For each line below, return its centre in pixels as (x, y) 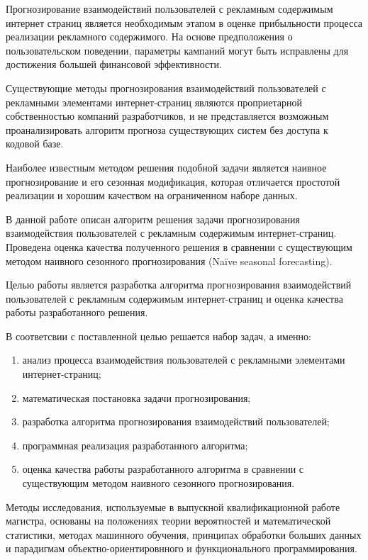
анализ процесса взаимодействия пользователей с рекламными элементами (184, 360)
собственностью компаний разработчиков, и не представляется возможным (167, 116)
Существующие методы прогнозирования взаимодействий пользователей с (166, 88)
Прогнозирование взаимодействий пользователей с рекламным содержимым (169, 9)
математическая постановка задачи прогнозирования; (136, 397)
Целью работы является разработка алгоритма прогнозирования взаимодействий (179, 285)
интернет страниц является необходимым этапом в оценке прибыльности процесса (184, 22)
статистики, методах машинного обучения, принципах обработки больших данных (184, 534)
